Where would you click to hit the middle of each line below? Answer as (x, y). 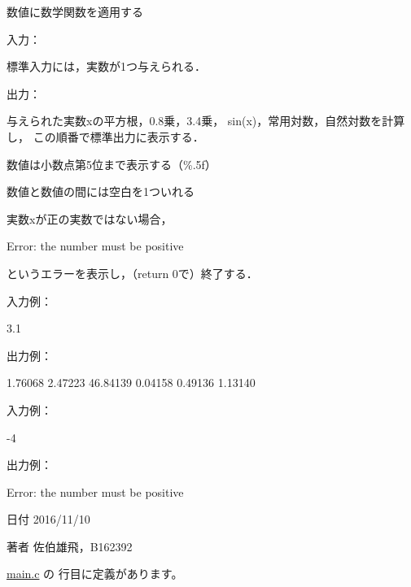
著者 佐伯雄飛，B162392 (70, 546)
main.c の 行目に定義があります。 (95, 574)
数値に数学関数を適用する (75, 11)
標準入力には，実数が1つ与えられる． (106, 66)
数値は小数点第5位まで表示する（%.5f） (111, 164)
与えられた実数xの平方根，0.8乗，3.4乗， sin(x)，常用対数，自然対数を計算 (206, 121)
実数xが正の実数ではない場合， (90, 218)
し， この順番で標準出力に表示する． (105, 136)
